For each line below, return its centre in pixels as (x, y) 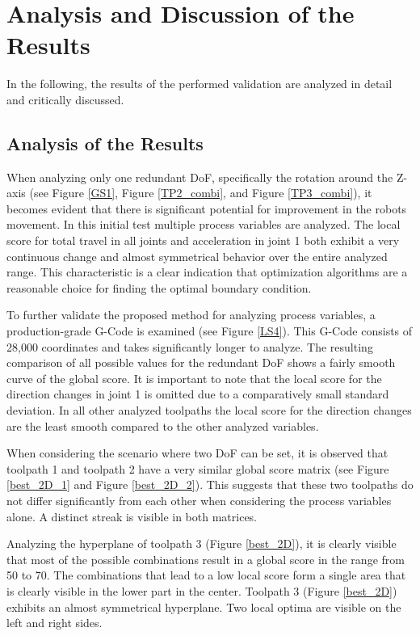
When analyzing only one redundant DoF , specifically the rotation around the (200, 177)
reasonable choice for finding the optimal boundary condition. (159, 287)
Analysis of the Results (105, 143)
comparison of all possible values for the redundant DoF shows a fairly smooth (201, 362)
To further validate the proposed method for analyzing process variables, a (191, 315)
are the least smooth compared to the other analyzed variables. (163, 425)
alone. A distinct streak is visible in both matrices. (132, 516)
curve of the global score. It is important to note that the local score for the (194, 378)
